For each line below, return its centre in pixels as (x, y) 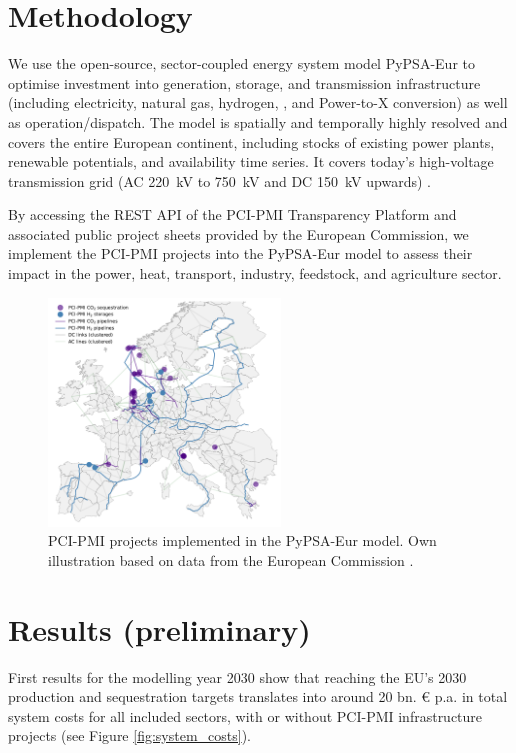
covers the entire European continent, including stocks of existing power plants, (251, 141)
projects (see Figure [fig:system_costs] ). (129, 735)
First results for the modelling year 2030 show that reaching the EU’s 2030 (237, 676)
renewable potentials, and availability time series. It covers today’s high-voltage (251, 161)
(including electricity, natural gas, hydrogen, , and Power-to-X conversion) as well (258, 102)
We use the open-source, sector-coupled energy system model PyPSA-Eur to (241, 63)
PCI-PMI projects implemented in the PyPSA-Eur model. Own (242, 540)
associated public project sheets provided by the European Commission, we (238, 233)
